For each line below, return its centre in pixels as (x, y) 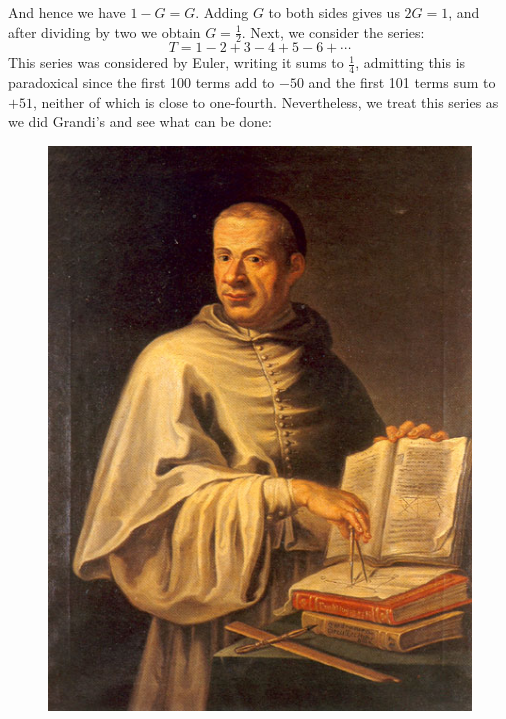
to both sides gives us (334, 12)
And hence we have (67, 12)
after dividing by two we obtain (104, 31)
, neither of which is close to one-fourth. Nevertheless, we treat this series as (265, 101)
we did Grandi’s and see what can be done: (140, 121)
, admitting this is (410, 62)
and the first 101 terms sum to (402, 82)
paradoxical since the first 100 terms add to (141, 82)
